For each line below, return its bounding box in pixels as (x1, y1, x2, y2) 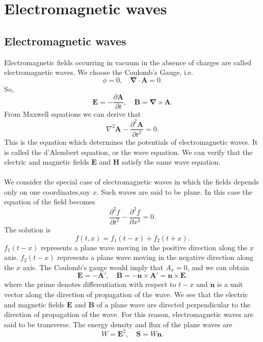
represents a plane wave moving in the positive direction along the (40, 242, 248, 252)
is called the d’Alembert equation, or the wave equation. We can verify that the (4, 146, 253, 157)
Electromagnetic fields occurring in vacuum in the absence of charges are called (4, 57, 252, 67)
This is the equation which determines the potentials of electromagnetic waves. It (4, 136, 258, 147)
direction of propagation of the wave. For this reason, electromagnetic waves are (4, 309, 254, 320)
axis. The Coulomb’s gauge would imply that (22, 261, 164, 272)
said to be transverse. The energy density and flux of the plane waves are (4, 319, 232, 329)
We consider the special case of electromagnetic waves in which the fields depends (4, 176, 259, 187)
